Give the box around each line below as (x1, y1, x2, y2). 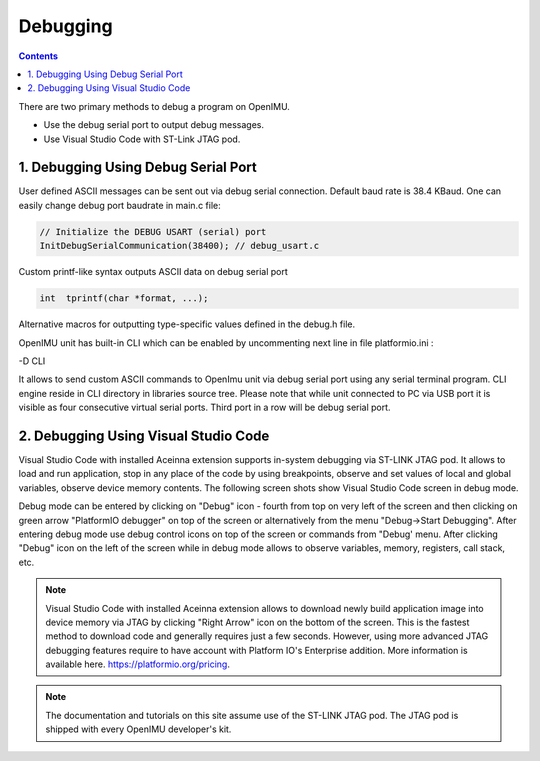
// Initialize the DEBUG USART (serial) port (39, 226, 267, 237)
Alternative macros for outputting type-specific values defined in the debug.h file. (18, 318, 355, 330)
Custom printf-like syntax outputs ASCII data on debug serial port (18, 266, 289, 278)
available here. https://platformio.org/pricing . (45, 658, 230, 670)
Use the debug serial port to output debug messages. (43, 119, 265, 131)
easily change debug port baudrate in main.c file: (18, 199, 221, 211)
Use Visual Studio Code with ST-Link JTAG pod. (43, 133, 241, 145)
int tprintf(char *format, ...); (39, 293, 209, 304)
